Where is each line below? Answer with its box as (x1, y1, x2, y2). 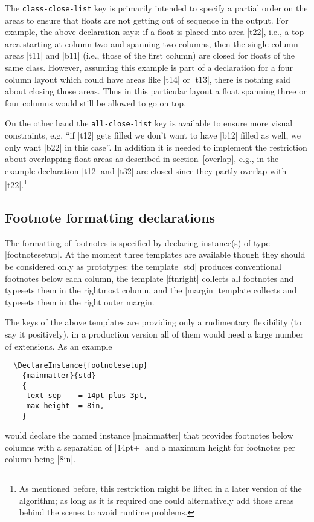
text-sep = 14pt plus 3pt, (26, 391, 148, 400)
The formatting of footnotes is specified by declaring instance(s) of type (5, 236, 270, 249)
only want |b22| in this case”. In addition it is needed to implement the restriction (5, 140, 307, 153)
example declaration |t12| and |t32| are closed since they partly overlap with (5, 164, 287, 177)
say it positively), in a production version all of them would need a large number (5, 328, 304, 341)
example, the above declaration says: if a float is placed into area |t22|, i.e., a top (5, 25, 304, 38)
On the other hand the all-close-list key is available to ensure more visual (5, 117, 293, 129)
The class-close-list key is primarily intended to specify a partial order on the (5, 2, 308, 14)
